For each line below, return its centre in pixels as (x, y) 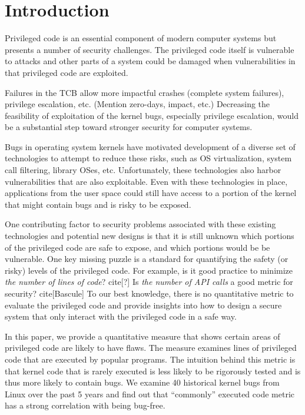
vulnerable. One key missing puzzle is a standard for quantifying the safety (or (147, 259)
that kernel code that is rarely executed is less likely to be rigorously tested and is (153, 371)
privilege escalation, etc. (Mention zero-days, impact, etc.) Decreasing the (137, 104)
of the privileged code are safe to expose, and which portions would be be (137, 247)
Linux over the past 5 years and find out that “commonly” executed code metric (150, 394)
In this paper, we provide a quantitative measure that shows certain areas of (142, 336)
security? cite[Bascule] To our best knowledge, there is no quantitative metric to (149, 293)
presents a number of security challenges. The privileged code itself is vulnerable (150, 49)
